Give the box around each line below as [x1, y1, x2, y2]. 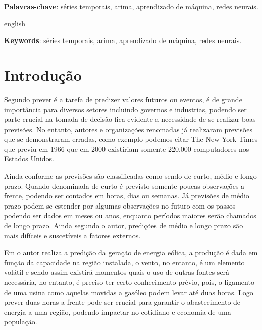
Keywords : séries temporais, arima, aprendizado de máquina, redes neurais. [4, 35, 242, 46]
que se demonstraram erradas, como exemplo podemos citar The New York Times [4, 134, 258, 144]
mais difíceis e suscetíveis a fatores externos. [4, 230, 141, 240]
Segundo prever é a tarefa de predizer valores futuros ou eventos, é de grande [4, 94, 242, 104]
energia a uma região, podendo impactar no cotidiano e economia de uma [4, 306, 231, 317]
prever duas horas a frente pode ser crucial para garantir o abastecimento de [4, 297, 241, 307]
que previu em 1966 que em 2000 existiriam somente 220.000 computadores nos [4, 143, 249, 154]
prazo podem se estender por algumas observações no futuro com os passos [4, 200, 236, 211]
